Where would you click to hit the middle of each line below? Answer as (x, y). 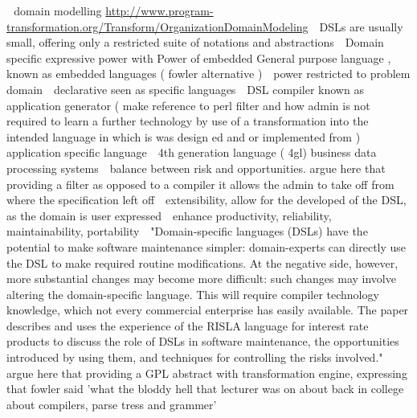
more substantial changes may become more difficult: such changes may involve (201, 279)
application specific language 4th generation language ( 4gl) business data (192, 152)
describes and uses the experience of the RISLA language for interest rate (188, 325)
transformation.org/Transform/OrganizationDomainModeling (157, 26)
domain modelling (58, 10)
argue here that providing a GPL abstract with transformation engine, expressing (207, 373)
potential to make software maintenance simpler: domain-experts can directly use (206, 246)
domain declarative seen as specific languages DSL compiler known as (185, 89)
